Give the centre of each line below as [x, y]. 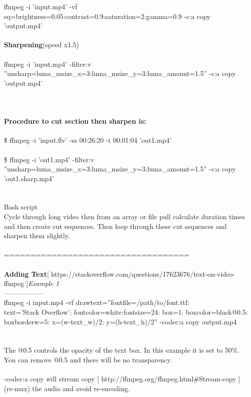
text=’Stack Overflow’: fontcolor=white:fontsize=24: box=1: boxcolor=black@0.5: [126, 312]
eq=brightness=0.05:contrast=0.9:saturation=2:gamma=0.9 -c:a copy [107, 16]
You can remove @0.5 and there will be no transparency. [88, 359]
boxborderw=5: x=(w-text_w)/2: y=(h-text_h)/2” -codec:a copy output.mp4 [120, 321]
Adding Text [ [27, 274]
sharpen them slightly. [37, 236]
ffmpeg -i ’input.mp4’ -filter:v [48, 64]
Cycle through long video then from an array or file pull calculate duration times [125, 217]
